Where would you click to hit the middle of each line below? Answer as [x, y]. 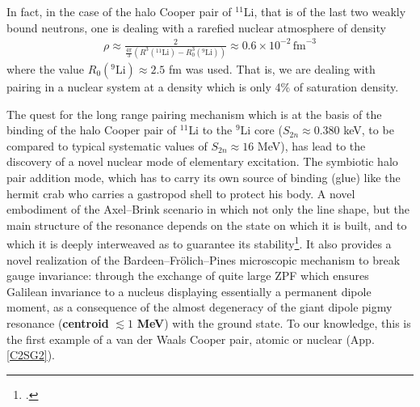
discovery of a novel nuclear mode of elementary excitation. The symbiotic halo [202, 161]
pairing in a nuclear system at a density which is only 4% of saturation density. [203, 87]
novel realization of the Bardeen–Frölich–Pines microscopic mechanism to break [204, 259]
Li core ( [261, 130]
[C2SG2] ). [31, 355]
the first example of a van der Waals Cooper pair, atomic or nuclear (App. [191, 339]
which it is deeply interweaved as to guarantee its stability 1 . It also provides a [199, 243]
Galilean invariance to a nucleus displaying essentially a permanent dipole [189, 291]
